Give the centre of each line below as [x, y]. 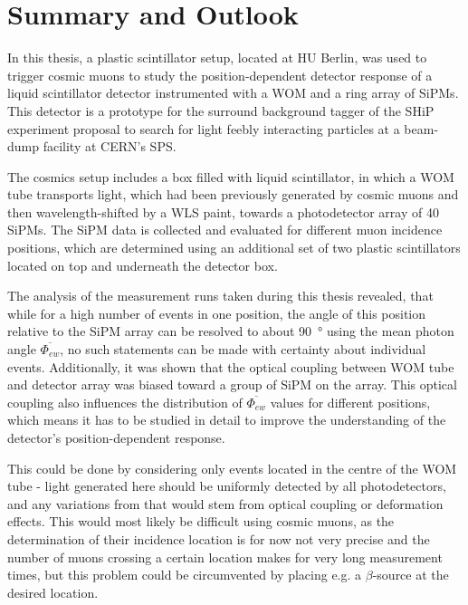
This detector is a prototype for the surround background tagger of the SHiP [221, 110]
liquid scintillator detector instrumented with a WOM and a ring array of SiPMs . [233, 93]
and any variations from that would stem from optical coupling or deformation [225, 503]
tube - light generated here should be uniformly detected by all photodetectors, [227, 486]
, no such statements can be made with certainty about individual [243, 349]
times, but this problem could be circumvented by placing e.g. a [185, 575]
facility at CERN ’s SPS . [110, 146]
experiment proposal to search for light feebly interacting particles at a [204, 128]
